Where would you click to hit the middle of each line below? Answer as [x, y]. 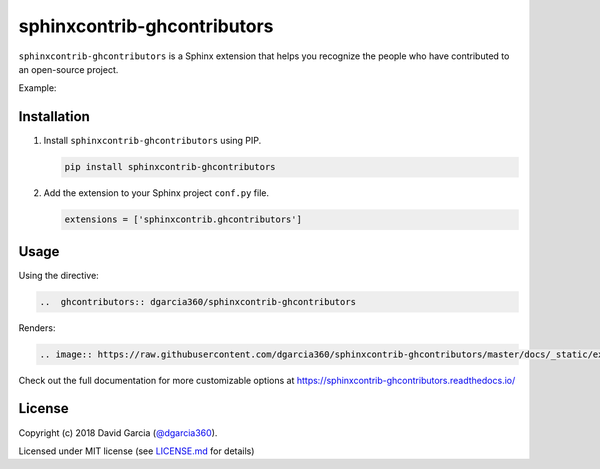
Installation [54, 116]
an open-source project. [68, 69]
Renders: [37, 327]
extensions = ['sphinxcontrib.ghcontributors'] [183, 219]
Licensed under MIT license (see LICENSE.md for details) [136, 451]
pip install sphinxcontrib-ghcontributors [170, 167]
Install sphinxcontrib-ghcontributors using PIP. [152, 141]
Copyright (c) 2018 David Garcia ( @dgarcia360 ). [118, 432]
